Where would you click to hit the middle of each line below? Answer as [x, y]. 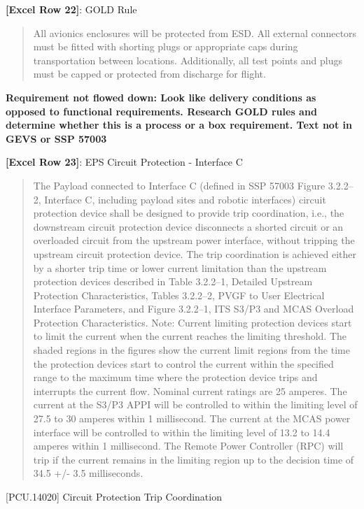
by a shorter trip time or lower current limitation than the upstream [180, 267]
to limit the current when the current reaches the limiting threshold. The [190, 336]
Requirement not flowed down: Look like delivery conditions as [161, 97]
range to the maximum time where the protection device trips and [175, 377]
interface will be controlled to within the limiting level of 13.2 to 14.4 [182, 432]
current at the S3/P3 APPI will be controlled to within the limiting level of [195, 404]
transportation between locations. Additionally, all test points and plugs [188, 60]
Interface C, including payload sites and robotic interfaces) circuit [185, 199]
